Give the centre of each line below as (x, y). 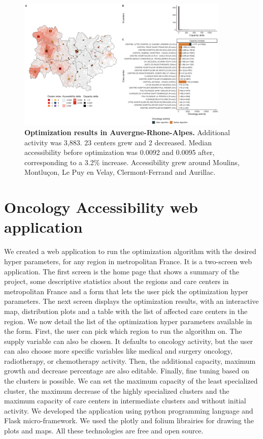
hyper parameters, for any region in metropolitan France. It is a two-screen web (128, 261)
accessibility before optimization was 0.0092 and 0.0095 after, (120, 152)
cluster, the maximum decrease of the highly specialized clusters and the (117, 390)
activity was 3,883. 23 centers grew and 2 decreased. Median (118, 142)
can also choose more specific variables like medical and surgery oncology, (118, 351)
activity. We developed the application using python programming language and (129, 410)
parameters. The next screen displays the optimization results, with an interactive (131, 301)
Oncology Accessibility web (101, 207)
